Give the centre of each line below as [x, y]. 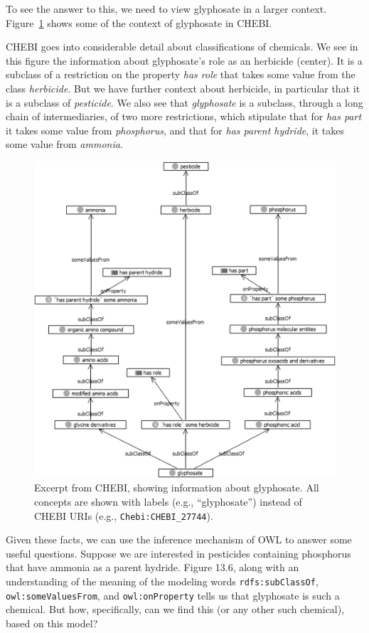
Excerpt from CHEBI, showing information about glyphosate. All [177, 488]
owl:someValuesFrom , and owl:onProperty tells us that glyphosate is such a [173, 595]
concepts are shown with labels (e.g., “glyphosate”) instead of [168, 501]
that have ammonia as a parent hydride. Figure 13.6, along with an [153, 567]
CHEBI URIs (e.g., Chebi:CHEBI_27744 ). [124, 515]
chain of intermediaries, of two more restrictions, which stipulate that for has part [184, 116]
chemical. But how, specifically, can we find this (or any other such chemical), [175, 609]
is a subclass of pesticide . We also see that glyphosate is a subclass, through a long [184, 102]
